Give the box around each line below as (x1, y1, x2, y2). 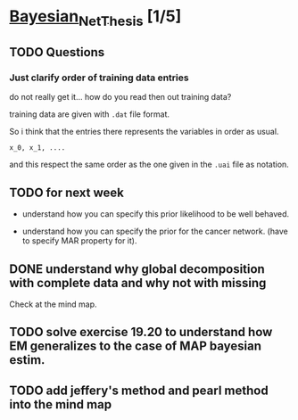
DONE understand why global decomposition (9, 261, 265, 276)
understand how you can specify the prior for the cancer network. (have (21, 226, 288, 237)
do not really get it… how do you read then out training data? (9, 92, 232, 103)
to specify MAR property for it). (21, 235, 137, 246)
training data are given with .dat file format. (9, 109, 170, 119)
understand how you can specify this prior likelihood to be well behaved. (21, 209, 290, 219)
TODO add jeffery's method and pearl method (9, 383, 269, 398)
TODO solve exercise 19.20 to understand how (9, 325, 273, 340)
